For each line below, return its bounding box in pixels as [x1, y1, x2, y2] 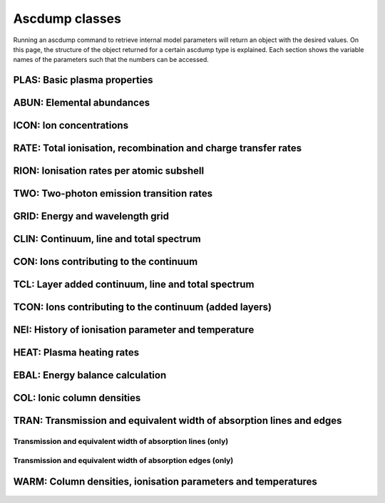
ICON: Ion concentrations [13, 120, 128, 132]
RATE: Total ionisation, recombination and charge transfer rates [13, 142, 302, 155]
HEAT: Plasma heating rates [13, 346, 139, 359]
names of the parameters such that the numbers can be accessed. [13, 56, 210, 64]
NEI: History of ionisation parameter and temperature [13, 324, 255, 336]
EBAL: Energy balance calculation [13, 369, 167, 381]
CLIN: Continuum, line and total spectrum [13, 233, 201, 245]
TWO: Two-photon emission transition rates [13, 187, 213, 199]
